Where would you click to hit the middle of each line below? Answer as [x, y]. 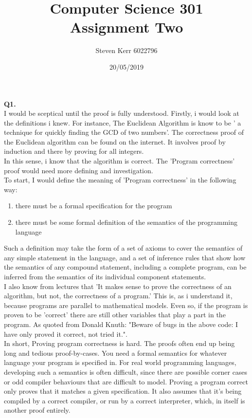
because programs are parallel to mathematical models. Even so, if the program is [126, 305]
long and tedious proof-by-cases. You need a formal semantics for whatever [116, 353]
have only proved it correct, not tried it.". [66, 334]
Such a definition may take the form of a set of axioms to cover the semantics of [123, 248]
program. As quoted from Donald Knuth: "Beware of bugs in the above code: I [121, 324]
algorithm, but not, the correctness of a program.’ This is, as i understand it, [118, 296]
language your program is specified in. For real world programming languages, [120, 362]
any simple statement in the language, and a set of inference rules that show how [125, 257]
